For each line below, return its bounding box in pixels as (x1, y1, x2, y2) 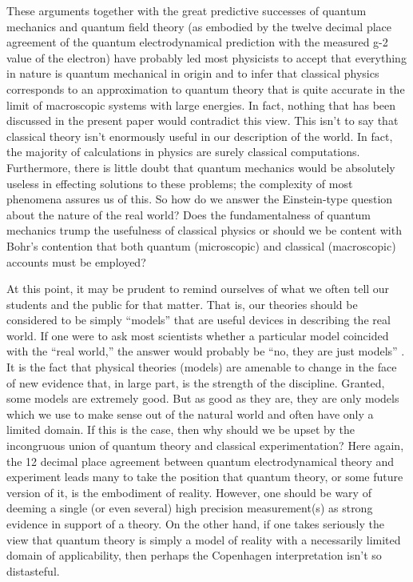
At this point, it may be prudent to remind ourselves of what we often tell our (6, 280, 390, 297)
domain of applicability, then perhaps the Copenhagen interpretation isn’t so (6, 547, 382, 564)
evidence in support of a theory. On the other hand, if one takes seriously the (6, 516, 384, 532)
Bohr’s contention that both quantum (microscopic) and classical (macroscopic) (6, 237, 396, 254)
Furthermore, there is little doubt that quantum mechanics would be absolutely (6, 159, 395, 175)
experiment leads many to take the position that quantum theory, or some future (6, 468, 403, 485)
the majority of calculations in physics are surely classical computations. (6, 143, 360, 160)
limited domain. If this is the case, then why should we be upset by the (6, 421, 355, 438)
